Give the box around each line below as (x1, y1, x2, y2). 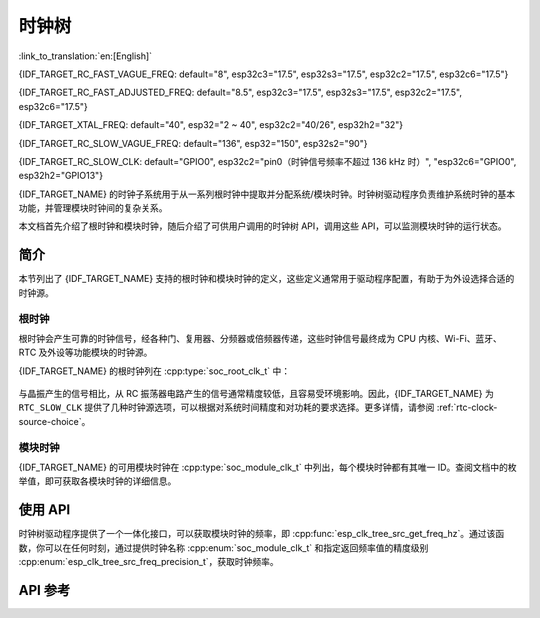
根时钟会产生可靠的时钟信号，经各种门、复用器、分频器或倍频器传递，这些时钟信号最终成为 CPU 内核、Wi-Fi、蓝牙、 (18, 332, 502, 344)
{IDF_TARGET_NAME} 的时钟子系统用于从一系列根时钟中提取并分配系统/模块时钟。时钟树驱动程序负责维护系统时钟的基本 (18, 188, 515, 200)
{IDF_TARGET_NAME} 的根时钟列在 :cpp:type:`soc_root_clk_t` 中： (18, 365, 290, 377)
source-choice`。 (18, 415, 91, 427)
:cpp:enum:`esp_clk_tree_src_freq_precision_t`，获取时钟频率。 (18, 556, 279, 568)
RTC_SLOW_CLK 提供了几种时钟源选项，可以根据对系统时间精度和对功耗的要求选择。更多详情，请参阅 (18, 401, 435, 414)
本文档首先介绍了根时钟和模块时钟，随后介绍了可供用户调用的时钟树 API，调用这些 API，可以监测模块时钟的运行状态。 (18, 220, 507, 232)
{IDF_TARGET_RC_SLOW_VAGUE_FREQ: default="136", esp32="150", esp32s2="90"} (18, 137, 368, 149)
